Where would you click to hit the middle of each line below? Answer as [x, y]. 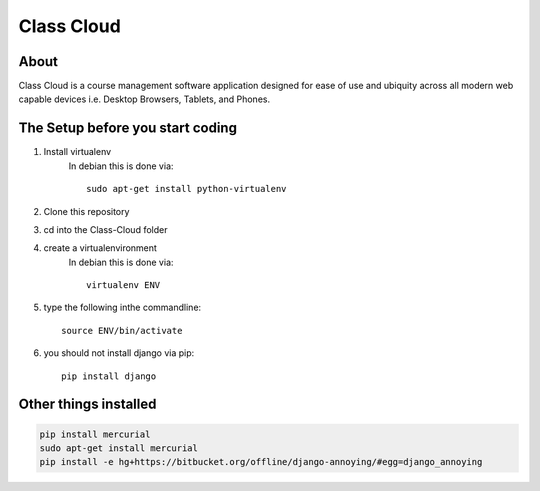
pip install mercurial [95, 434]
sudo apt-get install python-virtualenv [186, 189]
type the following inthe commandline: [122, 307]
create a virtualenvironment [100, 248]
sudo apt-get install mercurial [119, 448]
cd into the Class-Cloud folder [105, 229]
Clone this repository [86, 211]
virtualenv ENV [123, 285]
